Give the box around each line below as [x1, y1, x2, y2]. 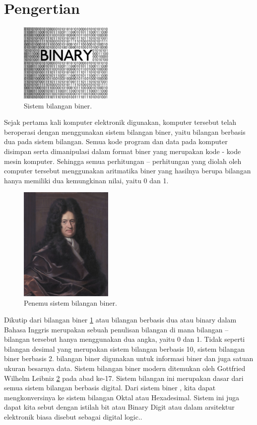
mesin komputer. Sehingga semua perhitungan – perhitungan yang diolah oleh [4, 156, 242, 166]
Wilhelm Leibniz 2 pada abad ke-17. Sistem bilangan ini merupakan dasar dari [4, 372, 244, 383]
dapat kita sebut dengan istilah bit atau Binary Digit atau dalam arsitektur [4, 402, 235, 412]
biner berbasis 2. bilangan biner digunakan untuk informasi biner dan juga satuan [4, 353, 254, 364]
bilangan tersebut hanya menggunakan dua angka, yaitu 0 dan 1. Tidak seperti [4, 334, 245, 344]
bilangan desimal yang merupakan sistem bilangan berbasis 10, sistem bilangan [4, 343, 245, 354]
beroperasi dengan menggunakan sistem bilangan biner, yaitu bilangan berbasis [4, 126, 246, 137]
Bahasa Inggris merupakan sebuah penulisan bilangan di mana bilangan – [4, 324, 229, 334]
